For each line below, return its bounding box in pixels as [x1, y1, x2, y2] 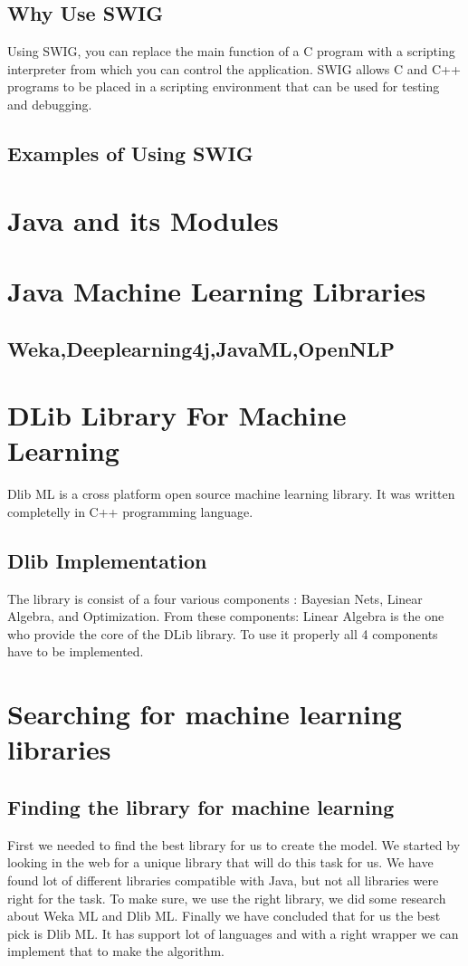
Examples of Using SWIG [7, 139, 253, 167]
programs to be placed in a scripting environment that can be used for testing [7, 77, 440, 96]
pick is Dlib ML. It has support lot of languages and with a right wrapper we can [7, 923, 459, 942]
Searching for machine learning [7, 695, 402, 732]
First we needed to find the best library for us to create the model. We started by [7, 835, 461, 854]
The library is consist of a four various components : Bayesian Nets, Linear [7, 588, 423, 607]
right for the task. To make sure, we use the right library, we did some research [7, 888, 446, 907]
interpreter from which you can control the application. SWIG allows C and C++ [7, 59, 461, 78]
